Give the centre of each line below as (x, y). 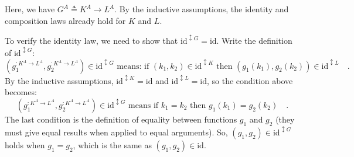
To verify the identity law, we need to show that (91, 41)
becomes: (21, 92)
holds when (25, 144)
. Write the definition (254, 41)
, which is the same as (112, 144)
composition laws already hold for (65, 20)
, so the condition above (250, 80)
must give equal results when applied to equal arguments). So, (116, 132)
